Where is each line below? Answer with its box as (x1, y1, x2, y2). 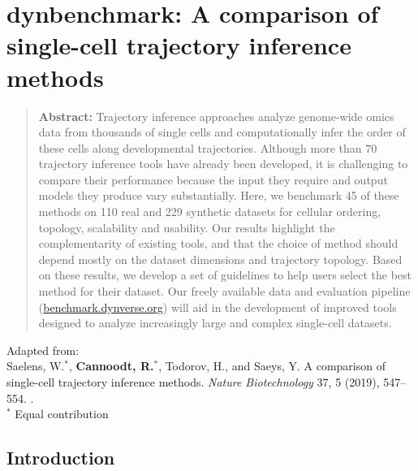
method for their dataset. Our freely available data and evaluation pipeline (38, 283, 411, 300)
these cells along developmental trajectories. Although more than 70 (38, 139, 377, 156)
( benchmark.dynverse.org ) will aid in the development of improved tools (38, 298, 397, 315)
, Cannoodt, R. (68, 357, 154, 374)
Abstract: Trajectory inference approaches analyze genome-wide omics (38, 107, 394, 124)
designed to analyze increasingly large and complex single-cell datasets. (38, 314, 392, 331)
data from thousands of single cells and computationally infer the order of (38, 123, 406, 140)
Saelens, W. (6, 357, 65, 374)
